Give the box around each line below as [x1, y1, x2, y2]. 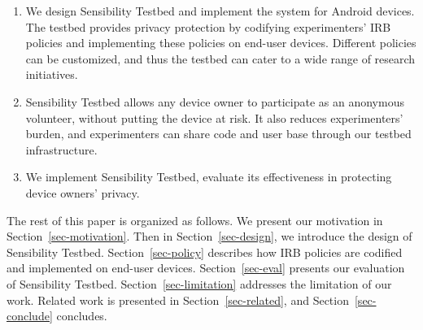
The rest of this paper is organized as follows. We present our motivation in [7, 211, 383, 228]
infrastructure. [25, 141, 98, 158]
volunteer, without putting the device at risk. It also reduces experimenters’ [25, 109, 403, 126]
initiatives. [25, 66, 78, 83]
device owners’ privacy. [25, 184, 140, 201]
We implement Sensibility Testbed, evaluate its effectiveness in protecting [25, 168, 392, 185]
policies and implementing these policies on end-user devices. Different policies [25, 34, 416, 51]
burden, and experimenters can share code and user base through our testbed [25, 125, 412, 142]
